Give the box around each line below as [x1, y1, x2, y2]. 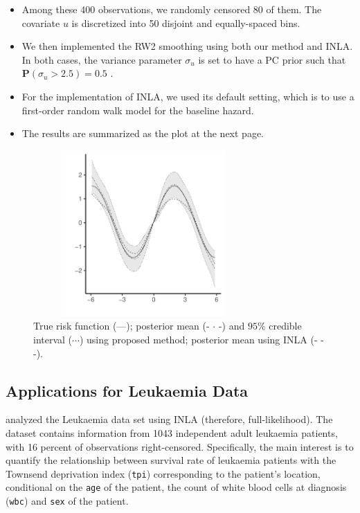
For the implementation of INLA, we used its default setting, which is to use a [21, 89, 354, 103]
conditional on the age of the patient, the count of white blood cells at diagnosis [6, 480, 347, 494]
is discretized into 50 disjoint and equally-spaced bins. [71, 15, 300, 30]
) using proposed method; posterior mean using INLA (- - [79, 332, 324, 346]
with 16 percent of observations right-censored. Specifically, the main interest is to [6, 439, 354, 453]
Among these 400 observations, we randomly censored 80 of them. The [21, 2, 322, 16]
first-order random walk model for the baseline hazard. [21, 102, 254, 117]
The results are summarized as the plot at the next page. [21, 126, 264, 141]
